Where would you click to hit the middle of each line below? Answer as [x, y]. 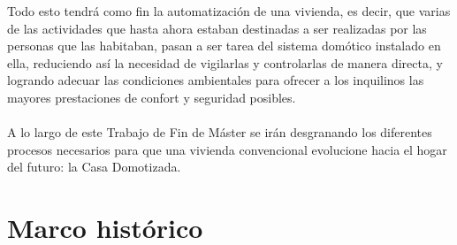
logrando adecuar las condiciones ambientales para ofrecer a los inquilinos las [216, 80]
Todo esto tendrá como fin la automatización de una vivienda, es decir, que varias [229, 11]
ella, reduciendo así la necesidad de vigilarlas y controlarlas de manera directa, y [225, 62]
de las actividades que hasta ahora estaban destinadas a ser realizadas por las [217, 28]
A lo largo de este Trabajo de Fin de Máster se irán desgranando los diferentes [220, 132]
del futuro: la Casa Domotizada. [94, 167]
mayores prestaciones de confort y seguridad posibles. [152, 97]
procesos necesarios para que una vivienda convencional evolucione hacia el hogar [227, 149]
